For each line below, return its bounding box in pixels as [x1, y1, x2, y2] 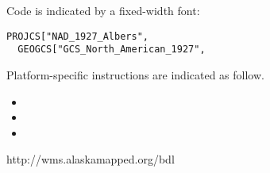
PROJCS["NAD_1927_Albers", [6, 30, 148, 42]
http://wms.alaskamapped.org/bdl [6, 151, 175, 167]
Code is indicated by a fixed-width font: [6, 2, 200, 18]
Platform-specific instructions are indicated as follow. [6, 66, 264, 83]
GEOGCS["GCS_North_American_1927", [17, 44, 206, 56]
